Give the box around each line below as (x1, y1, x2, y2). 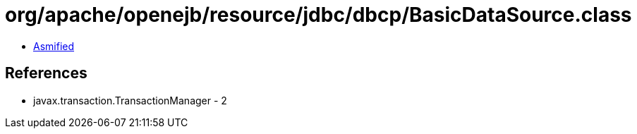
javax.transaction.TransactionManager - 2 (33, 94, 227, 106)
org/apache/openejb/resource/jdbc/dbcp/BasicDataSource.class (5, 3, 632, 27)
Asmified (33, 39, 75, 52)
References (5, 64, 87, 83)
